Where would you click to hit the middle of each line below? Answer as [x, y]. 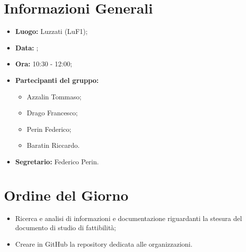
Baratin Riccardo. [53, 145]
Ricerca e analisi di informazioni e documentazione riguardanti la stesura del [129, 218]
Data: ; [27, 47]
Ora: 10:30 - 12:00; [44, 64]
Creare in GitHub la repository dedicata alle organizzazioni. [104, 244]
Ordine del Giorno [66, 195]
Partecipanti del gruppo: [57, 80]
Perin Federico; [49, 129]
